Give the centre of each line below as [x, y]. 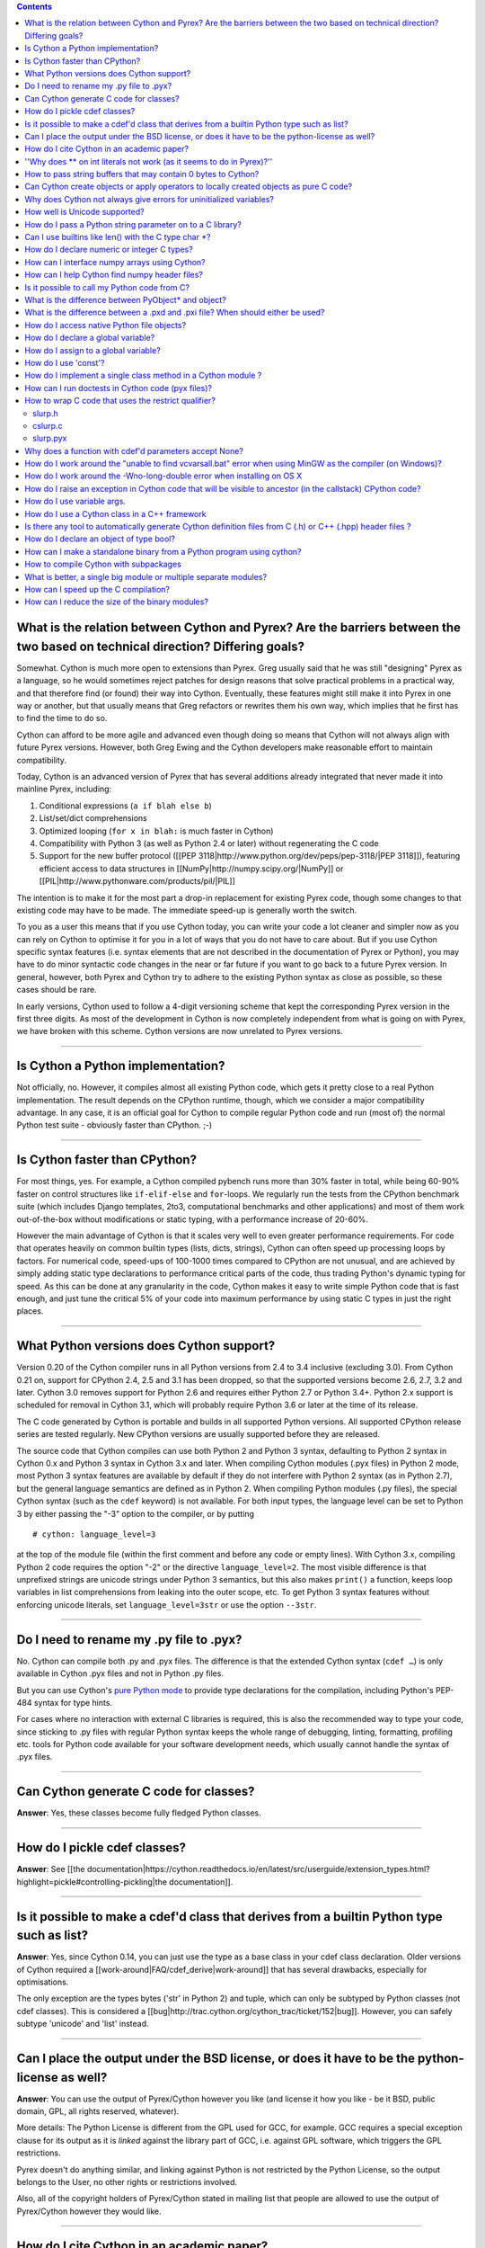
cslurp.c [48, 425]
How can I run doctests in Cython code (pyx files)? [119, 388]
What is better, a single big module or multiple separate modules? [146, 576]
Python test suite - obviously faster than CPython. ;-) [115, 1125]
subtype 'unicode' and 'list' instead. [83, 2024]
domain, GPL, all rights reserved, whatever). [98, 2111]
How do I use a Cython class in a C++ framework [115, 513]
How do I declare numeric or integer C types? [109, 250]
